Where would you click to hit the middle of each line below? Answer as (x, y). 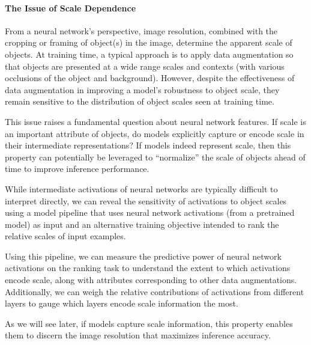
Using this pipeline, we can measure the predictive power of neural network (143, 256)
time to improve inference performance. (77, 169)
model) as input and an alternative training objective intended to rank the (142, 224)
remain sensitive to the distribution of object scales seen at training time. (140, 101)
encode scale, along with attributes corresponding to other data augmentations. (151, 280)
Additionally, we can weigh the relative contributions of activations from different (155, 291)
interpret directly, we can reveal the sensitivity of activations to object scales (146, 200)
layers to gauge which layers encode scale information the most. (122, 303)
